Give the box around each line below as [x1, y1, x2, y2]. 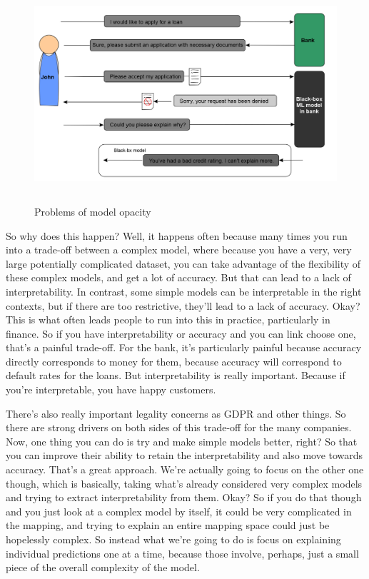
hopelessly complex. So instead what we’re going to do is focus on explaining [6, 532, 341, 547]
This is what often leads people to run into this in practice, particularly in [6, 312, 330, 327]
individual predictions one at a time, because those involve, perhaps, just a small [6, 545, 359, 560]
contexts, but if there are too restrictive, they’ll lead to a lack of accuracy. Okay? [6, 298, 360, 313]
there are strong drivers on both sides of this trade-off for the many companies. [6, 420, 352, 435]
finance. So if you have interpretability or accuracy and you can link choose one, [6, 326, 356, 341]
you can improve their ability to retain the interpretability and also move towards [6, 448, 363, 463]
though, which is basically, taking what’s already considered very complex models [6, 475, 363, 490]
